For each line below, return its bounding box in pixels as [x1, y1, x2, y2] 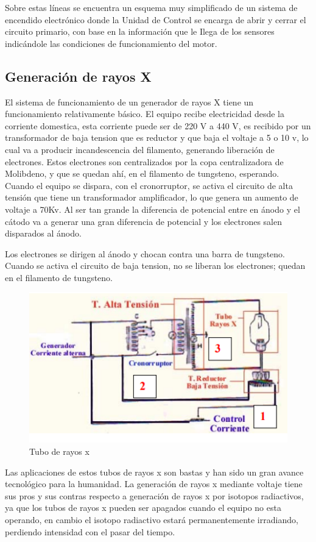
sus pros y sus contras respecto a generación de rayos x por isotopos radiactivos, [5, 489, 304, 502]
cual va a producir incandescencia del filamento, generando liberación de [5, 143, 275, 155]
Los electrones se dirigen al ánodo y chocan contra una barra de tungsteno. [5, 247, 285, 260]
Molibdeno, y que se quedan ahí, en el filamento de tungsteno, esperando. [5, 167, 279, 180]
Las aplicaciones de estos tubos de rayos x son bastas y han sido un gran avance [5, 465, 304, 478]
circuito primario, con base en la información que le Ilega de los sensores [5, 25, 275, 38]
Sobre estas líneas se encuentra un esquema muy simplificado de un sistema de [5, 1, 298, 13]
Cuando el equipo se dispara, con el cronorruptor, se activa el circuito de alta [5, 179, 293, 191]
